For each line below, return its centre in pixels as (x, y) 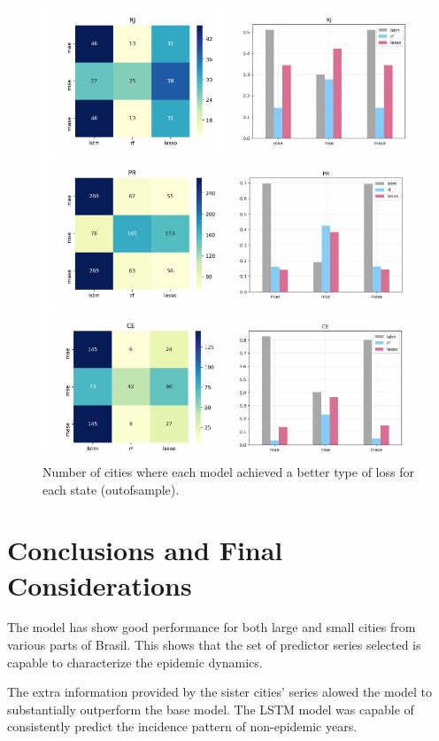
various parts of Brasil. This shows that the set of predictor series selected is (214, 645)
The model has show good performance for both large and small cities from (212, 627)
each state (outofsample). (111, 489)
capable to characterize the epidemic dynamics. (135, 662)
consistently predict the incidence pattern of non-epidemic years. (182, 726)
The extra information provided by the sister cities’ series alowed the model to (220, 692)
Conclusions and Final (145, 550)
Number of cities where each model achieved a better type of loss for (228, 471)
